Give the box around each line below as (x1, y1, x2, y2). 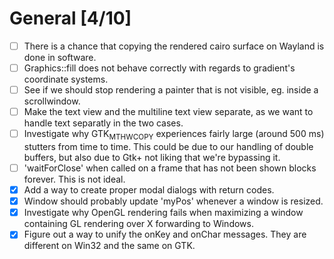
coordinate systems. (23, 73, 109, 86)
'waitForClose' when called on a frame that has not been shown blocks (23, 162, 317, 174)
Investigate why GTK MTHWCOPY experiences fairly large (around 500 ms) (23, 128, 325, 142)
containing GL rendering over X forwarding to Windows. (23, 218, 254, 230)
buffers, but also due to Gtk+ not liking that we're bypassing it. (23, 151, 281, 163)
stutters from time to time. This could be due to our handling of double (23, 140, 314, 152)
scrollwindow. (23, 95, 81, 107)
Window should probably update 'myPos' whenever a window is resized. (23, 195, 324, 207)
